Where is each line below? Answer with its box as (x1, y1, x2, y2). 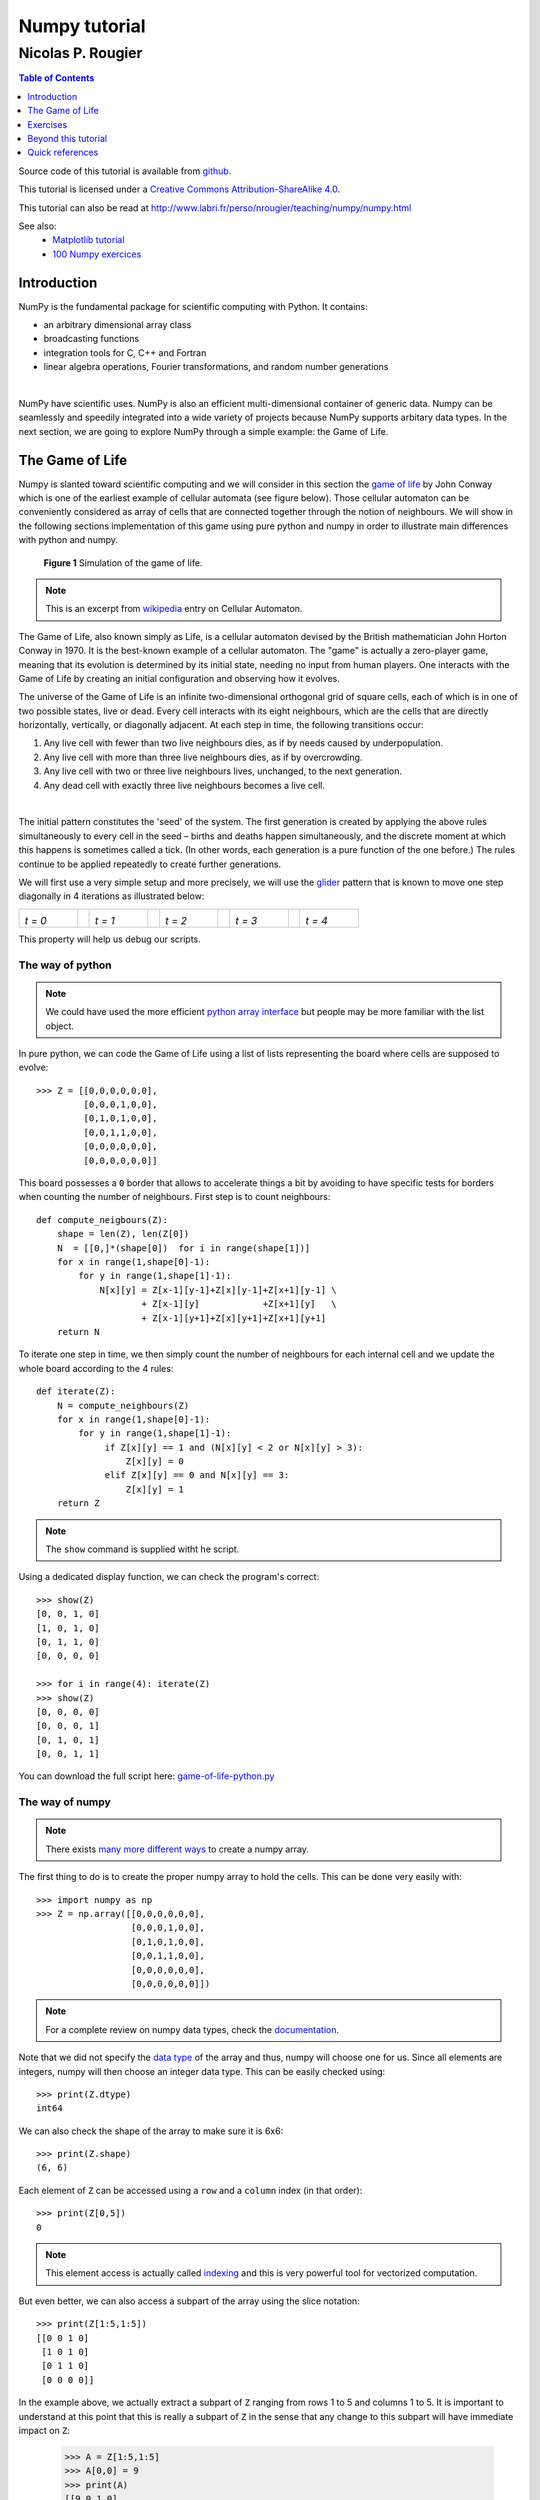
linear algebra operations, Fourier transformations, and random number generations (43, 361, 389, 373)
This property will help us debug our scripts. (18, 933, 202, 945)
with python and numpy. (18, 534, 119, 546)
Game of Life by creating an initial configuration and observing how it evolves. (18, 672, 340, 684)
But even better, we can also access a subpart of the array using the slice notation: (18, 2295, 360, 2307)
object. (45, 1020, 75, 1032)
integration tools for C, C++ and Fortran (43, 346, 207, 359)
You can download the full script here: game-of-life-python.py (18, 1770, 275, 1782)
